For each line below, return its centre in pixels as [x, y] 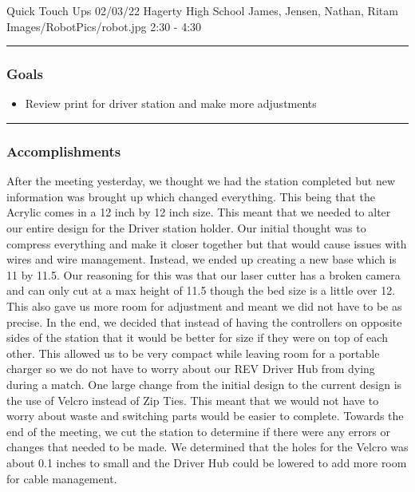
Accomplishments [64, 151]
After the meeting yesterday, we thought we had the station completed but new [201, 181]
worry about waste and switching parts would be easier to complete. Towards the [205, 416]
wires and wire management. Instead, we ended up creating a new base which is [202, 259]
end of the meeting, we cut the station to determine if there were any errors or [199, 431]
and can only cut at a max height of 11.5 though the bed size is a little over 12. [201, 290]
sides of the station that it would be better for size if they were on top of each [197, 337]
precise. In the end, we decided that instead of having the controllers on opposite [204, 321]
